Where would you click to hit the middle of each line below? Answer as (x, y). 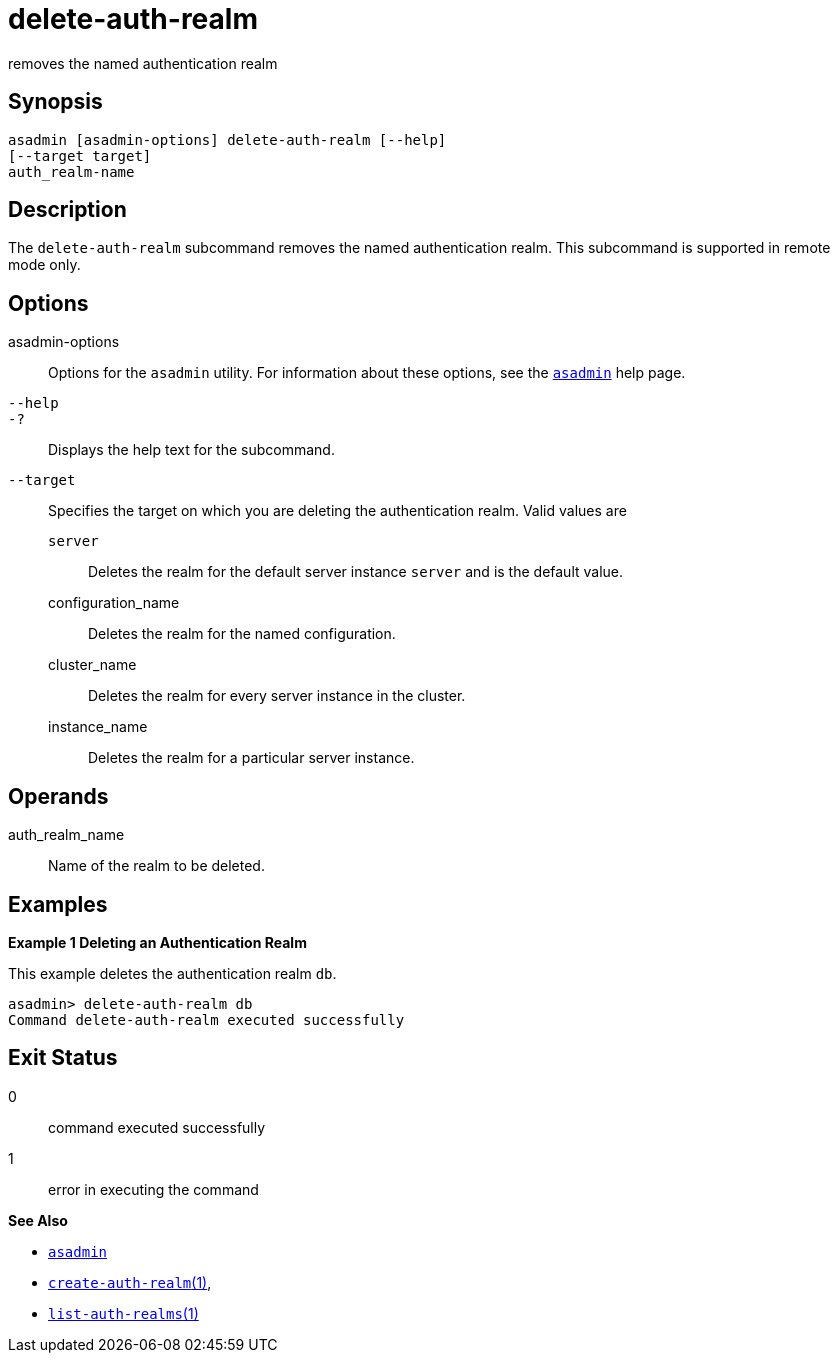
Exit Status (63, 1058)
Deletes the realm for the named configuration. (242, 634)
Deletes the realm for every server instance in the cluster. (277, 696)
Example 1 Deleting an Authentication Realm (157, 942)
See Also (38, 1220)
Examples (58, 904)
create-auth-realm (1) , (130, 1282)
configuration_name (114, 603)
